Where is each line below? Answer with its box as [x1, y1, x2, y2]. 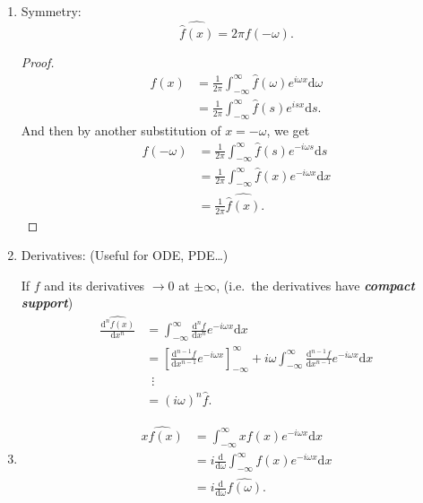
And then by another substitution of [21, 120, 221, 139]
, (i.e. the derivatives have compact [216, 275, 415, 294]
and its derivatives [44, 275, 145, 294]
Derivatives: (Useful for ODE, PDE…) [21, 246, 229, 265]
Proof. [21, 53, 55, 72]
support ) [21, 293, 73, 312]
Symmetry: [21, 2, 82, 20]
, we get [266, 120, 310, 139]
